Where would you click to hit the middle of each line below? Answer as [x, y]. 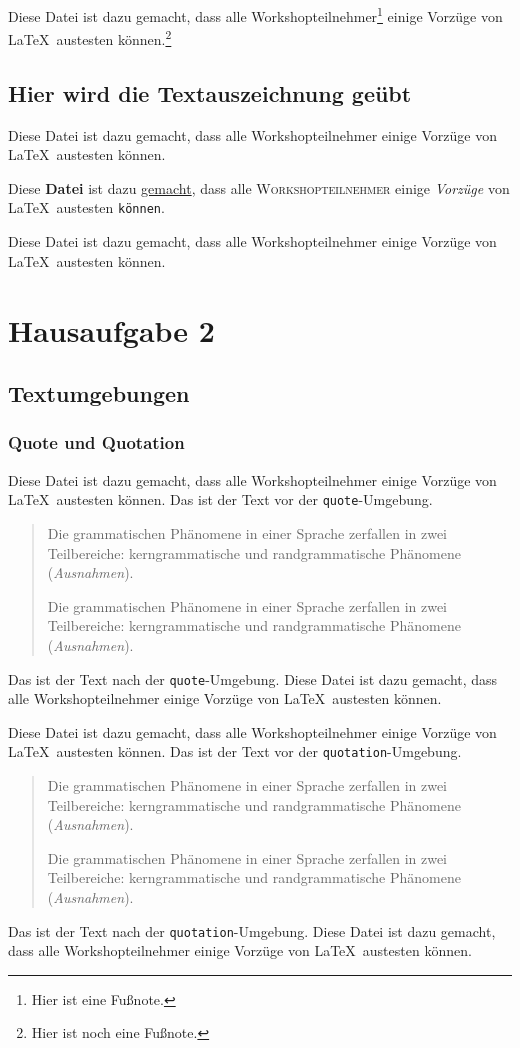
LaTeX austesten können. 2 [90, 37]
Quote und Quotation [96, 442]
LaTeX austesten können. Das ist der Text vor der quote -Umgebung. [220, 499]
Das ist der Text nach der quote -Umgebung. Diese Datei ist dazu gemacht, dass [253, 678]
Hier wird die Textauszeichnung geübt [210, 92]
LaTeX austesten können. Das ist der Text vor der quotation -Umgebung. [235, 751]
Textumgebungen [99, 393]
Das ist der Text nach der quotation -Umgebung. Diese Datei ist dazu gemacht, [252, 930]
